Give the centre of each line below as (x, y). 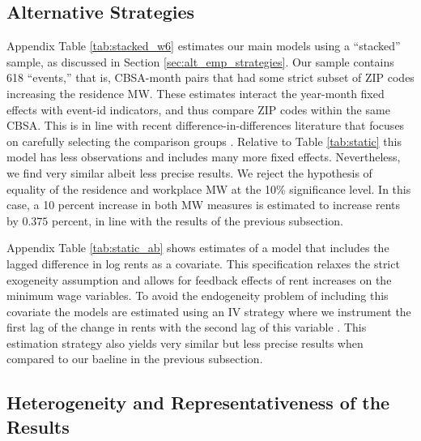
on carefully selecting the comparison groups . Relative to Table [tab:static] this (204, 141)
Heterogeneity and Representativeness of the (198, 402)
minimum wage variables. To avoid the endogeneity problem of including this (198, 295)
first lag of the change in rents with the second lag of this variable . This (187, 327)
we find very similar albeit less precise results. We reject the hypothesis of (189, 172)
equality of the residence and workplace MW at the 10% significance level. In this (209, 188)
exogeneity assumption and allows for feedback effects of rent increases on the (199, 279)
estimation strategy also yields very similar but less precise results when (185, 343)
